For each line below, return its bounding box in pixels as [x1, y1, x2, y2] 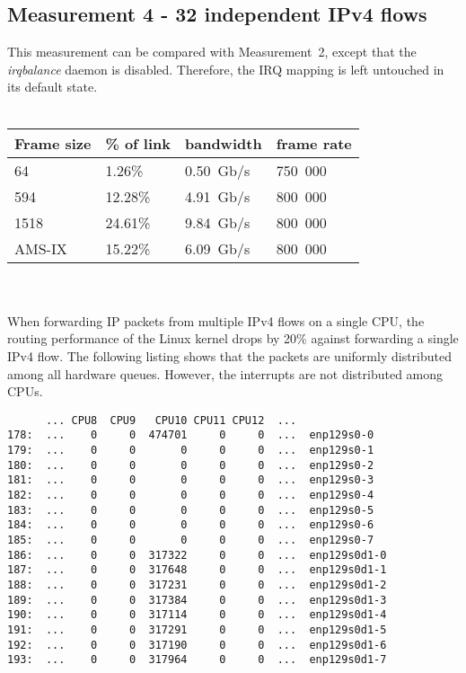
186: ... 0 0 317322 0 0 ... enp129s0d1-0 [7, 548, 387, 562]
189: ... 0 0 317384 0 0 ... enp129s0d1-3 [7, 593, 387, 607]
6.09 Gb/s [185, 237, 251, 259]
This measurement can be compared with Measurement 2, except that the [7, 42, 417, 61]
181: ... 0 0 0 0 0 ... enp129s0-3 [7, 474, 374, 487]
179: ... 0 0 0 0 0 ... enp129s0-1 [7, 444, 374, 457]
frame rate [276, 132, 352, 154]
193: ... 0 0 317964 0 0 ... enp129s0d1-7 [7, 653, 387, 667]
